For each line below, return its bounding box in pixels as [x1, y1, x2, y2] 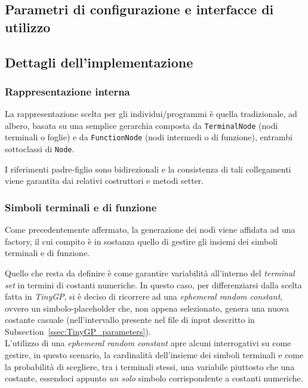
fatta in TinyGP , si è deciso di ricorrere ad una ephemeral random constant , [5, 290, 283, 303]
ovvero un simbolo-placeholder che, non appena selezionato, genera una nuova [5, 301, 289, 314]
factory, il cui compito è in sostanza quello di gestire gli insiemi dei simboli [5, 235, 278, 247]
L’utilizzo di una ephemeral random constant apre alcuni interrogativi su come [5, 337, 291, 349]
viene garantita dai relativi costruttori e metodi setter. [5, 174, 204, 187]
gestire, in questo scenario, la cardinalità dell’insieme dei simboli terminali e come [5, 349, 304, 361]
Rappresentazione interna [5, 84, 130, 98]
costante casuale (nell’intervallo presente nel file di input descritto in [5, 313, 255, 326]
